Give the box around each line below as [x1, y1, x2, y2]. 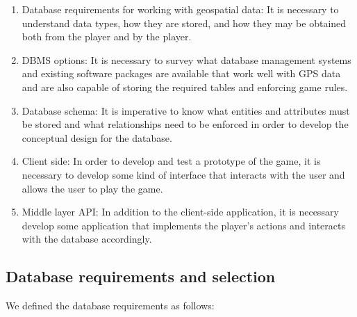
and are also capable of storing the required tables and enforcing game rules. [22, 79, 348, 94]
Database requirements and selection [6, 266, 276, 287]
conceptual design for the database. [22, 130, 172, 145]
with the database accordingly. [22, 231, 152, 246]
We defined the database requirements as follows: [6, 298, 215, 313]
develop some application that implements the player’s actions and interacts [22, 218, 345, 232]
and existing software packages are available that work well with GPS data [22, 66, 341, 81]
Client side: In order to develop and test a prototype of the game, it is [22, 154, 321, 168]
